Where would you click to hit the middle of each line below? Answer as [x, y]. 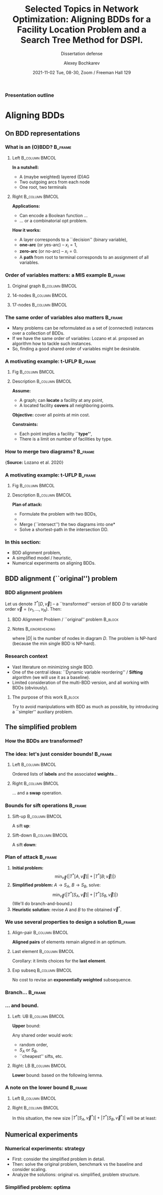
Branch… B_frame [26, 993]
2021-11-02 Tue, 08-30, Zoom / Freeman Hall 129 [82, 72]
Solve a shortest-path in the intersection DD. [64, 529]
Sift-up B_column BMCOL [37, 816]
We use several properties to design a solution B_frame [70, 922]
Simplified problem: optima [38, 1187]
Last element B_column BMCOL [43, 952]
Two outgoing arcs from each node [54, 182]
